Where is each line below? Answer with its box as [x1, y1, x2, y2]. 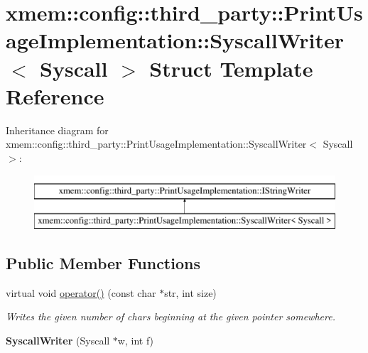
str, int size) [164, 285, 217, 300]
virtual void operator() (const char [6, 285, 156, 300]
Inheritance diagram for [6, 122, 109, 137]
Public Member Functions [6, 252, 200, 274]
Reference [6, 81, 104, 110]
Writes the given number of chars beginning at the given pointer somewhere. [6, 309, 335, 324]
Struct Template [149, 53, 313, 82]
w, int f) [117, 333, 154, 348]
